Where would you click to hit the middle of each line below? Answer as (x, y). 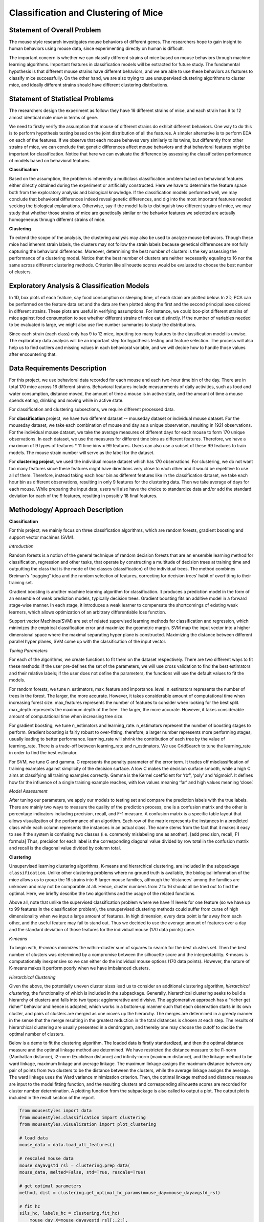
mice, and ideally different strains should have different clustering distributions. (89, 85)
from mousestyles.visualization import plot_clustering (88, 1124)
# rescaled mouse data (46, 1159)
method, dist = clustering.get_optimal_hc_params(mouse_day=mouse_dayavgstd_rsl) (120, 1193)
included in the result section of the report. (52, 1098)
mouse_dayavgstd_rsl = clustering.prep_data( (75, 1165)
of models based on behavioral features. (50, 161)
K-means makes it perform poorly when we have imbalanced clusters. (79, 968)
